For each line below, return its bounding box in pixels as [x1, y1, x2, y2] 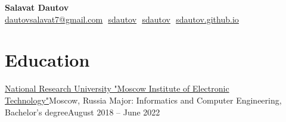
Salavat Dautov [5, 1, 69, 13]
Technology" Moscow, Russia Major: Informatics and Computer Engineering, [5, 93, 282, 106]
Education [5, 48, 90, 72]
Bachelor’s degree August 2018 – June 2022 [5, 105, 160, 118]
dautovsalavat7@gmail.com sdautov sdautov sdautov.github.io [5, 12, 239, 25]
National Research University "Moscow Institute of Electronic [5, 82, 229, 95]
